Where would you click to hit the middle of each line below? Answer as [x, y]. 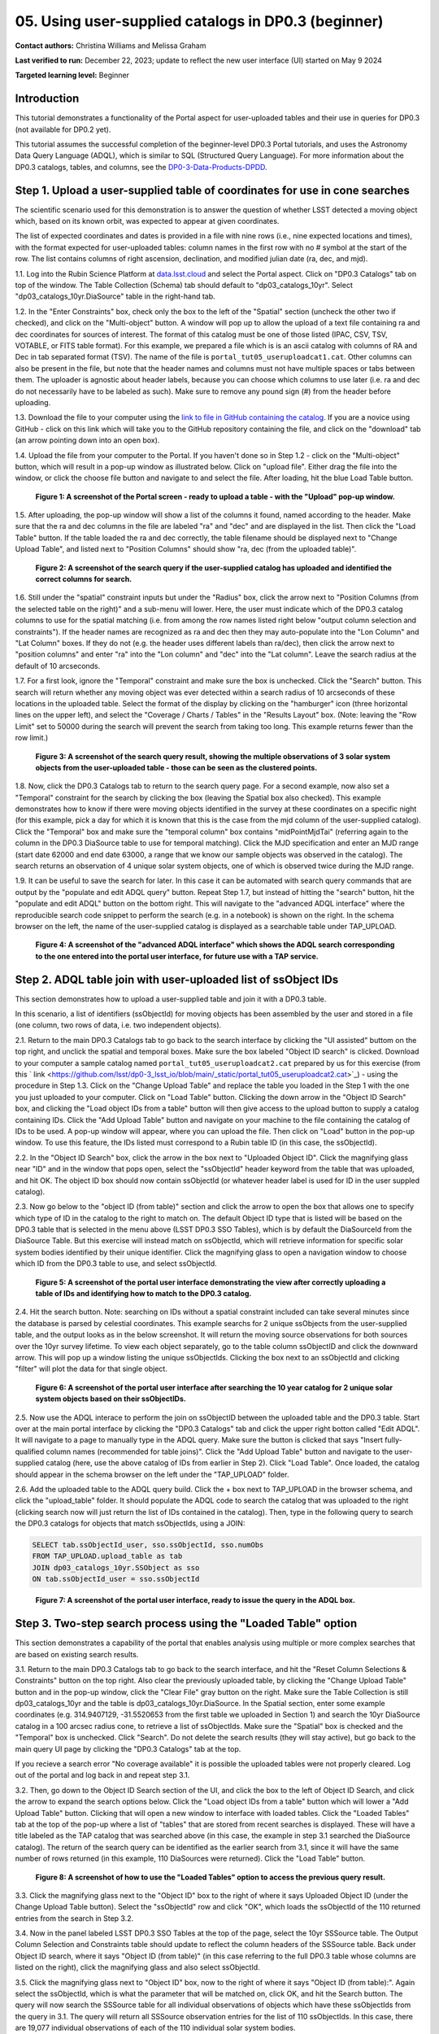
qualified [30, 1451]
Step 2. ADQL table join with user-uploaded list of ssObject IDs [177, 979]
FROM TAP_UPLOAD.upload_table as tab [107, 1556]
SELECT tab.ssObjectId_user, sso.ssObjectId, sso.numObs [148, 1545]
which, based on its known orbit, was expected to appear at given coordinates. [147, 221]
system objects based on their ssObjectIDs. [111, 1399]
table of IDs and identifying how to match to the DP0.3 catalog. [143, 1294]
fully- [393, 1440]
